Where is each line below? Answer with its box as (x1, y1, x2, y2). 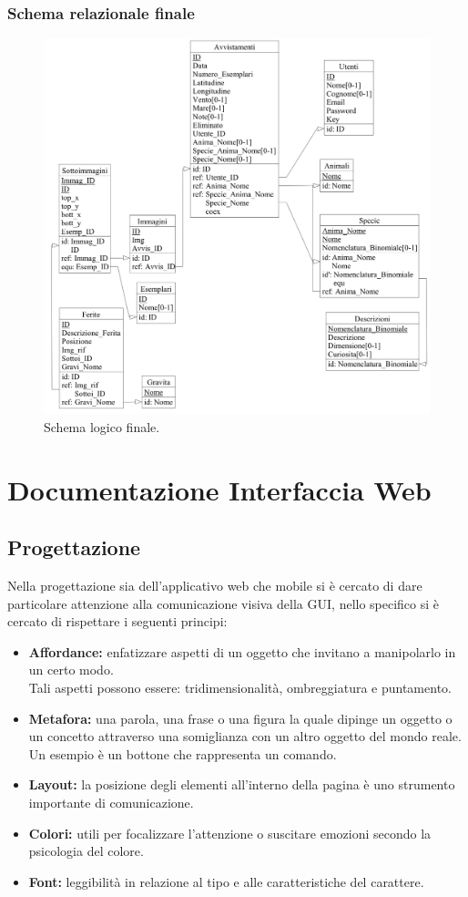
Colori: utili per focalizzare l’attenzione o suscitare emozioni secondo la (28, 823, 432, 842)
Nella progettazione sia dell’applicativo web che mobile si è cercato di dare (7, 575, 422, 594)
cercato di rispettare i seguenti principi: (7, 612, 228, 631)
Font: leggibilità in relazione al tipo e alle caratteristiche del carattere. (28, 871, 424, 891)
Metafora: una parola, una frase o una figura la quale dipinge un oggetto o (28, 708, 453, 727)
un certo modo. (28, 660, 114, 679)
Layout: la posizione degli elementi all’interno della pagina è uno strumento (28, 775, 455, 794)
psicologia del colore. (28, 841, 144, 861)
